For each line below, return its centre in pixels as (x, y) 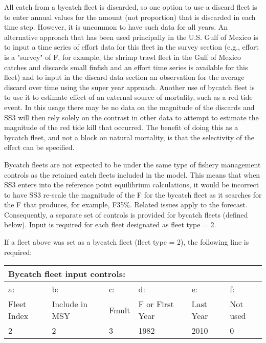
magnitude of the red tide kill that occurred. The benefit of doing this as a (121, 127)
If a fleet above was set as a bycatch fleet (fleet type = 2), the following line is (127, 242)
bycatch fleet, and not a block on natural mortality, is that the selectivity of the (129, 137)
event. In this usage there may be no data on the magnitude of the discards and (129, 107)
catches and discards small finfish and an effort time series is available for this (126, 67)
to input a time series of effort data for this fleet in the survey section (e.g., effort (131, 47)
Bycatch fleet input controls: (67, 274)
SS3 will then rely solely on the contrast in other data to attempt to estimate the (131, 117)
